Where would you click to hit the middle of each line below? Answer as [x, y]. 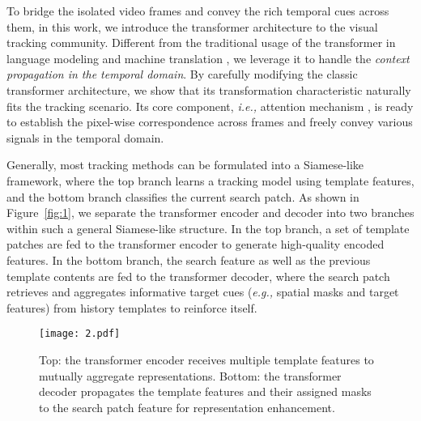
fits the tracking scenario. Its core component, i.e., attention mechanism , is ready [210, 106]
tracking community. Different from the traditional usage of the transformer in [201, 43]
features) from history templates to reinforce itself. [132, 307]
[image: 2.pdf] [80, 334]
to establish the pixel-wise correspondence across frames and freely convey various [210, 122]
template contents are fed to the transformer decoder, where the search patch [198, 276]
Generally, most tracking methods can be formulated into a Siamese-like [185, 165]
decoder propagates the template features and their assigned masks [205, 391]
